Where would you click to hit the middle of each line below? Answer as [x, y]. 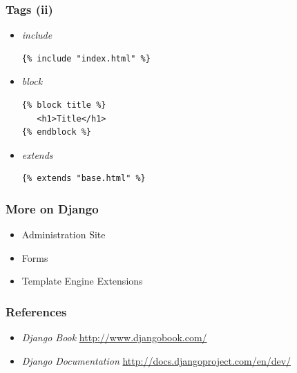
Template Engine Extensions [82, 281]
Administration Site [64, 235]
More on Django [52, 208]
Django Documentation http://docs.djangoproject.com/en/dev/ [156, 360]
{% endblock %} [57, 132]
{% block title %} [64, 105]
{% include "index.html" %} [86, 58]
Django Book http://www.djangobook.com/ [114, 337]
